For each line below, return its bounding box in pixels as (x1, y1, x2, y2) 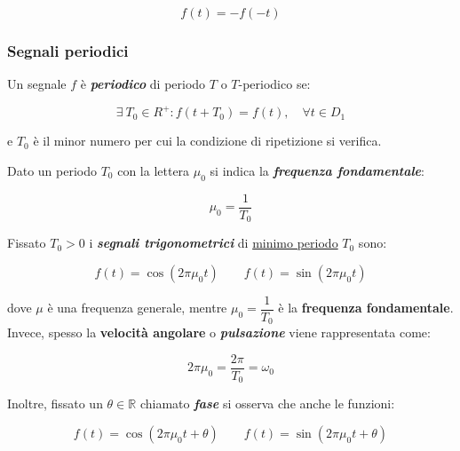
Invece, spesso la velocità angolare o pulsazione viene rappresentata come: (7, 323, 431, 342)
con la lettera (117, 161, 190, 179)
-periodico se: (238, 75, 311, 93)
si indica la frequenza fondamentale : (210, 161, 424, 179)
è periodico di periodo (80, 75, 206, 93)
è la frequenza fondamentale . (278, 298, 454, 317)
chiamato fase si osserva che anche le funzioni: (139, 394, 395, 413)
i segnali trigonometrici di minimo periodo (89, 233, 338, 252)
